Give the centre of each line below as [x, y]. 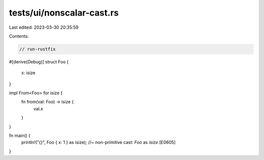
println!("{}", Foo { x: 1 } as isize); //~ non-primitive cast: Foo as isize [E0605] [99, 142]
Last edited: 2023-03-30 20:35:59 [44, 27]
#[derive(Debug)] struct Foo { [39, 61]
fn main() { [20, 136]
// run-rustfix [37, 49]
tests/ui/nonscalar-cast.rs [64, 13]
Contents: [19, 36]
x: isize [28, 73]
